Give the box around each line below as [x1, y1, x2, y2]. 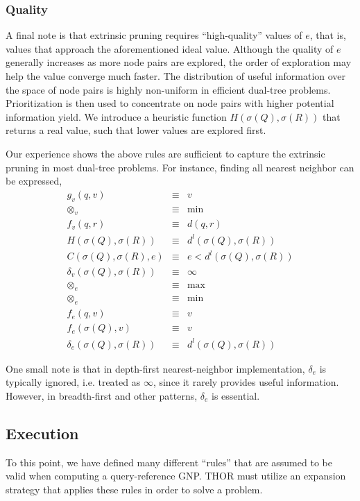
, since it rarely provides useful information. [153, 375, 339, 389]
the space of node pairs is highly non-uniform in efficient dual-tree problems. [6, 82, 331, 96]
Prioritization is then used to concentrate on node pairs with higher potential [6, 96, 334, 110]
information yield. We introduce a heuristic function [6, 109, 227, 124]
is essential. [212, 388, 260, 402]
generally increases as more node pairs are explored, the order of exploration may [6, 55, 352, 69]
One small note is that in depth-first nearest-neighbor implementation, [6, 361, 305, 375]
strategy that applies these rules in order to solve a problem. [6, 482, 263, 496]
